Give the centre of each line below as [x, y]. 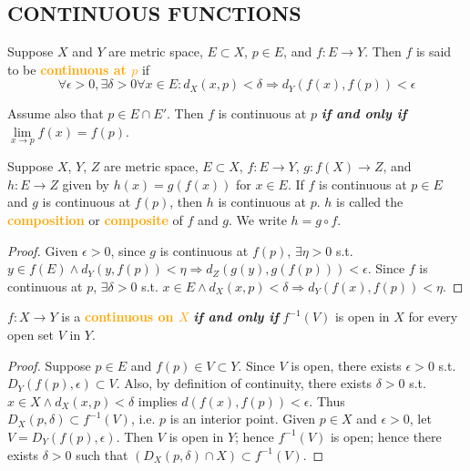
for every [433, 317]
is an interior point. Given [243, 419]
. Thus [327, 400]
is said [434, 51]
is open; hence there [386, 436]
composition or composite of [95, 219]
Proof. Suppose [49, 365]
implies [158, 400]
